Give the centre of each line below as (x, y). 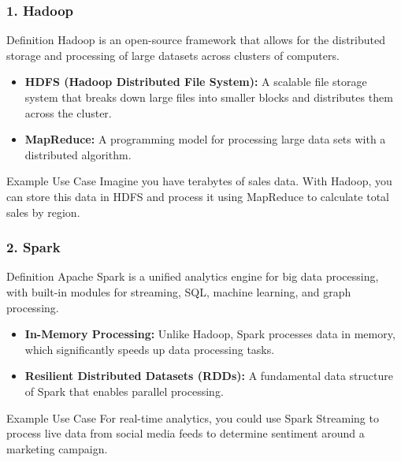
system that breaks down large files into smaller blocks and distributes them (209, 97)
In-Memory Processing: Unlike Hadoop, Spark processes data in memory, (210, 334)
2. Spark (33, 247)
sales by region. (43, 212)
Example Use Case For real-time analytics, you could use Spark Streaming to (193, 417)
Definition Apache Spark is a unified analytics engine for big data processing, (193, 276)
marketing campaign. (57, 448)
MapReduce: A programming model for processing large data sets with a (205, 139)
